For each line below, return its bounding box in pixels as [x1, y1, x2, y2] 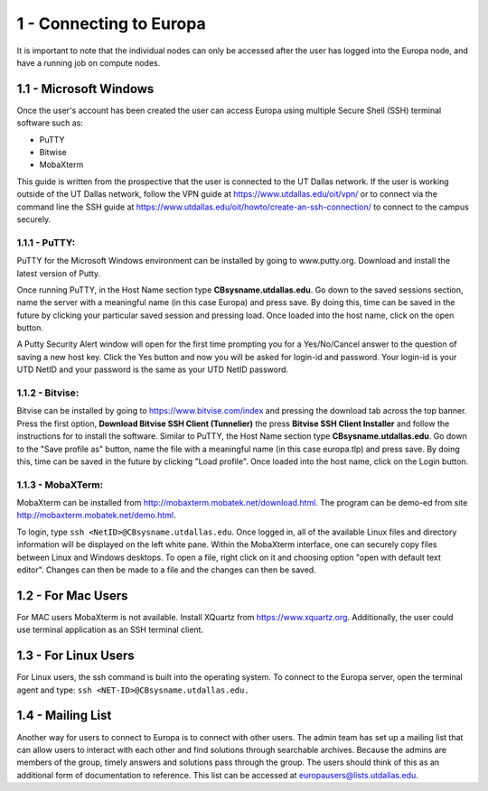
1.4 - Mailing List [16, 708, 112, 723]
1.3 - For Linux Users [16, 648, 135, 664]
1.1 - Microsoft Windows [16, 81, 155, 97]
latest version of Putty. [16, 267, 101, 279]
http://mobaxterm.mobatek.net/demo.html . [16, 510, 176, 521]
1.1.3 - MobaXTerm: [16, 479, 104, 491]
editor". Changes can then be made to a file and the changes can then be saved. [16, 564, 316, 575]
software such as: [16, 117, 83, 128]
